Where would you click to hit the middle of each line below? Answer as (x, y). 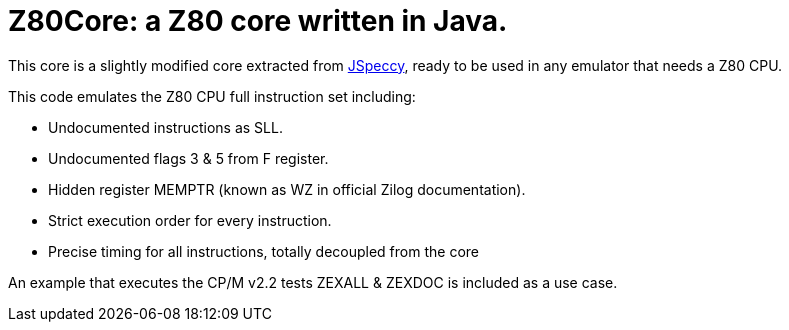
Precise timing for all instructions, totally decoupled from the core (263, 251)
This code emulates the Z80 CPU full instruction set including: (212, 96)
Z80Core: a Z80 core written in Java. (258, 21)
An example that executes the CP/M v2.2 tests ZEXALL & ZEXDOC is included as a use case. (313, 282)
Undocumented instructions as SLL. (165, 127)
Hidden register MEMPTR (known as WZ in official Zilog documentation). (287, 189)
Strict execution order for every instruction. (190, 220)
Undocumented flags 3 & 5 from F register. (188, 158)
